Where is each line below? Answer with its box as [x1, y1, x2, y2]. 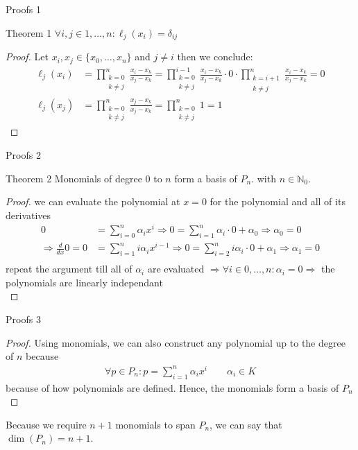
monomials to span [115, 417, 196, 431]
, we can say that [210, 417, 282, 431]
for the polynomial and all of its [210, 194, 346, 209]
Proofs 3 [6, 311, 41, 326]
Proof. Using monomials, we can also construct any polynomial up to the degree [6, 335, 346, 349]
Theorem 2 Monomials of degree [6, 171, 142, 185]
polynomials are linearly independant [6, 275, 163, 289]
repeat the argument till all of [6, 261, 133, 276]
